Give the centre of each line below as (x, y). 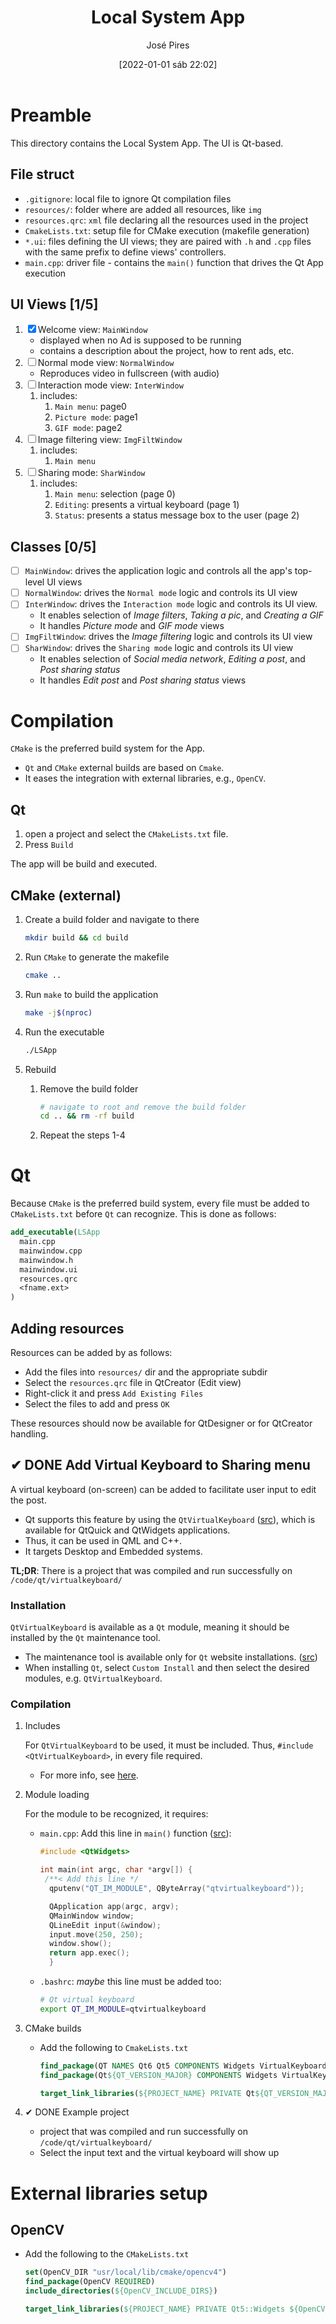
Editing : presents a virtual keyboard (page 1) (147, 505)
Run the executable (64, 1032)
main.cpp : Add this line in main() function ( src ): (135, 1833)
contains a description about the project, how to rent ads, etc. (167, 351)
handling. (29, 1434)
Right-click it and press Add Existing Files (114, 1393)
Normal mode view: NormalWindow (106, 363)
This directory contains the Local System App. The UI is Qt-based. (147, 143)
